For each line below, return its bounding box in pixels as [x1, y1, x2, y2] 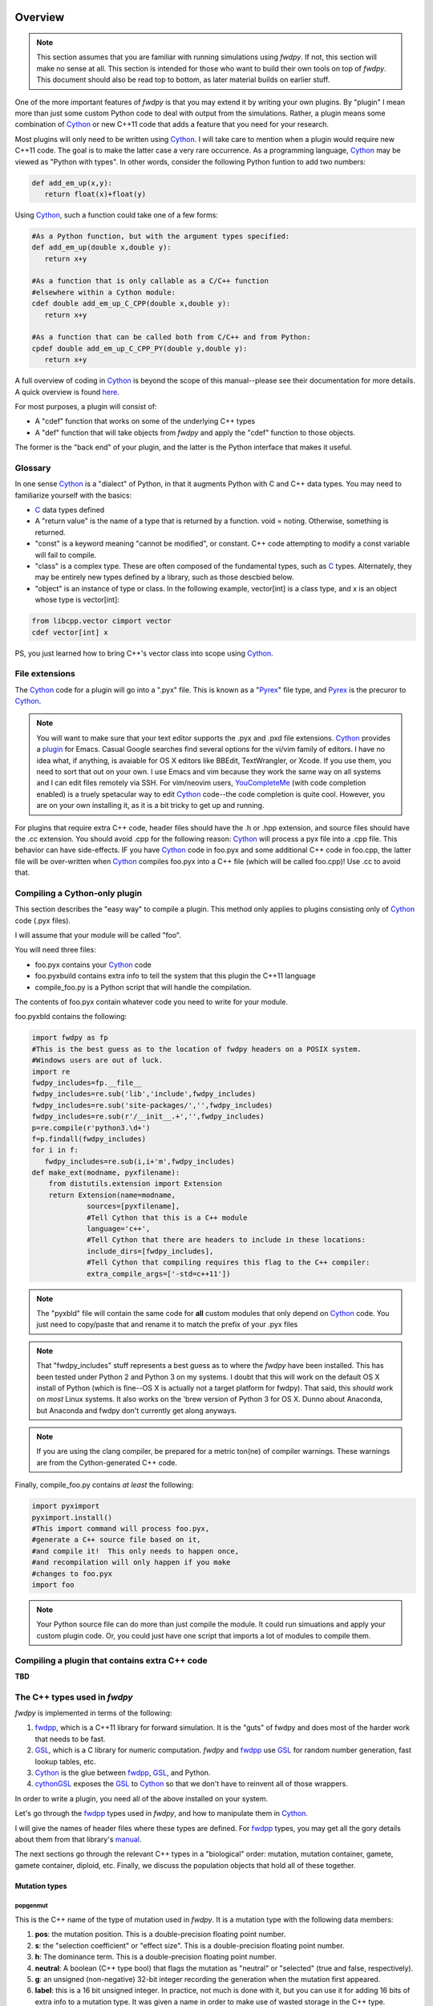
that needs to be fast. [34, 1734, 106, 1744]
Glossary [14, 462, 51, 473]
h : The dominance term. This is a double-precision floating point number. [34, 1952, 277, 1962]
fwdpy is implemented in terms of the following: [14, 1708, 172, 1718]
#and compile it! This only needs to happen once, [31, 1546, 240, 1556]
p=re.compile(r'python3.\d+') [31, 1123, 151, 1132]
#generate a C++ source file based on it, [31, 1535, 201, 1545]
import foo [31, 1580, 75, 1589]
